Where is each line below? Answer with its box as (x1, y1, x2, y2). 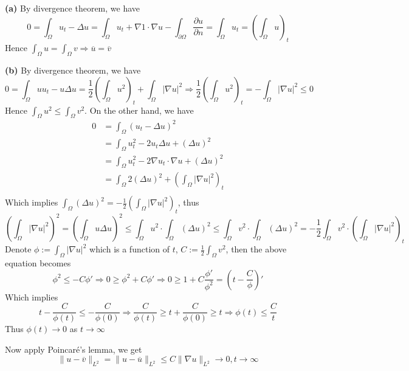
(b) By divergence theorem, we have (5, 64, 141, 77)
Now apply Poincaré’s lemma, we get (5, 342, 142, 355)
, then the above (225, 243, 287, 255)
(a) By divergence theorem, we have (5, 2, 140, 14)
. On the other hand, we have (84, 103, 194, 116)
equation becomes (5, 257, 71, 269)
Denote (5, 243, 32, 255)
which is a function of (89, 243, 170, 255)
